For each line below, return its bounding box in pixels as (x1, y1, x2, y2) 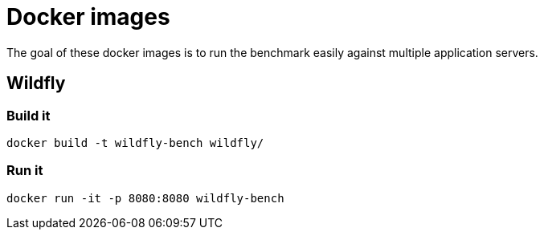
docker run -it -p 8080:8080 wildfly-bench (6, 191, 284, 205)
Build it (6, 107, 51, 124)
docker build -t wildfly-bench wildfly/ (6, 136, 264, 149)
